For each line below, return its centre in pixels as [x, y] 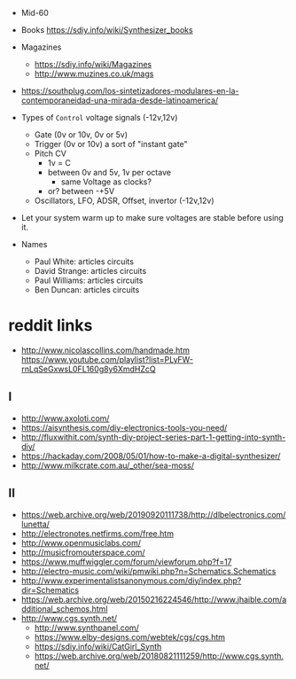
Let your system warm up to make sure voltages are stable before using [152, 218]
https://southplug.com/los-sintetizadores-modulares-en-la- [130, 91]
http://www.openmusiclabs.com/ [81, 542]
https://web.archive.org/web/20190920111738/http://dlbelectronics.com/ [153, 514]
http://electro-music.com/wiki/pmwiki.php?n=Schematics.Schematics [148, 571]
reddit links [51, 326]
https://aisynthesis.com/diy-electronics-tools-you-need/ [124, 427]
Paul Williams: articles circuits [89, 280]
